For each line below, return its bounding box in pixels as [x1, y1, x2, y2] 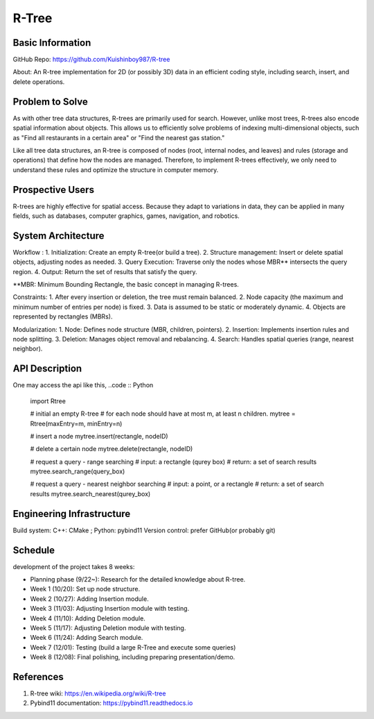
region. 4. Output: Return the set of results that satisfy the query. [12, 267, 197, 276]
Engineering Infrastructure [12, 507, 131, 520]
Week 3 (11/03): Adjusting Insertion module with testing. [30, 604, 190, 613]
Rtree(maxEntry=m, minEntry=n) [30, 419, 123, 428]
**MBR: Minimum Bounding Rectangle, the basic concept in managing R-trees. [12, 280, 239, 289]
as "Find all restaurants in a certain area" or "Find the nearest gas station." [12, 133, 225, 142]
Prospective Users [12, 184, 95, 196]
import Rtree [30, 396, 66, 405]
